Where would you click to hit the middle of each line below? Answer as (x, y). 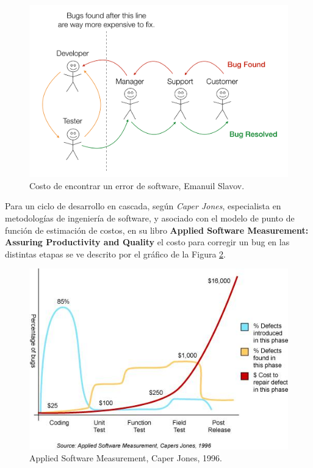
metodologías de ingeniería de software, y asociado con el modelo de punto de (150, 218)
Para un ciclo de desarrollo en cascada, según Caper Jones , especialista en (143, 206)
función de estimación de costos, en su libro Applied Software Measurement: (157, 230)
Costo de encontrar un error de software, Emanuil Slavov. (137, 185)
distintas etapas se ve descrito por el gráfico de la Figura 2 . (115, 254)
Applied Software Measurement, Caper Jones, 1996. (126, 458)
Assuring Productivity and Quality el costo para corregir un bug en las (147, 242)
